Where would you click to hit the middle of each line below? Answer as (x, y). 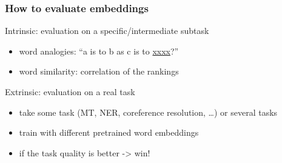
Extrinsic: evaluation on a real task (70, 91)
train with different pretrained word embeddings (109, 132)
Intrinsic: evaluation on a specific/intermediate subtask (107, 31)
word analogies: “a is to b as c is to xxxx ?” (99, 51)
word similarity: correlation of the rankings (99, 71)
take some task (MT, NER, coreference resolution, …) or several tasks (148, 112)
